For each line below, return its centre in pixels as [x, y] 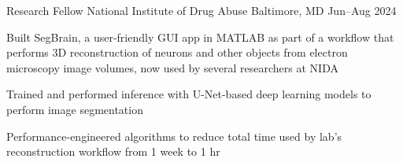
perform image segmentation [75, 109]
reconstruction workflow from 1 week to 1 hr [113, 151]
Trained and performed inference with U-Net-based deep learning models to [189, 94]
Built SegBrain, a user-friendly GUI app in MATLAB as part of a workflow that [200, 37]
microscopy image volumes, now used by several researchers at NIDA [172, 67]
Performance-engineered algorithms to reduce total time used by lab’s [174, 136]
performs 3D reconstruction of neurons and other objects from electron [177, 52]
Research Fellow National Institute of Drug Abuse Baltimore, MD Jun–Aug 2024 [201, 10]
